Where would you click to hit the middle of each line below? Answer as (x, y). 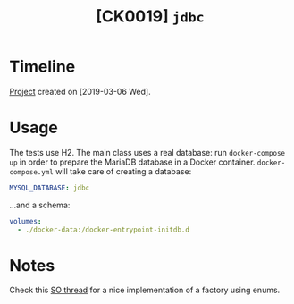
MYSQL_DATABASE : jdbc (50, 188)
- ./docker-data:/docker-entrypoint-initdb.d (104, 230)
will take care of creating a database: (123, 171)
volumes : (25, 221)
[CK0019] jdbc (150, 17)
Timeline (42, 67)
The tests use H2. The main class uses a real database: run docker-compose (147, 152)
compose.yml (31, 172)
